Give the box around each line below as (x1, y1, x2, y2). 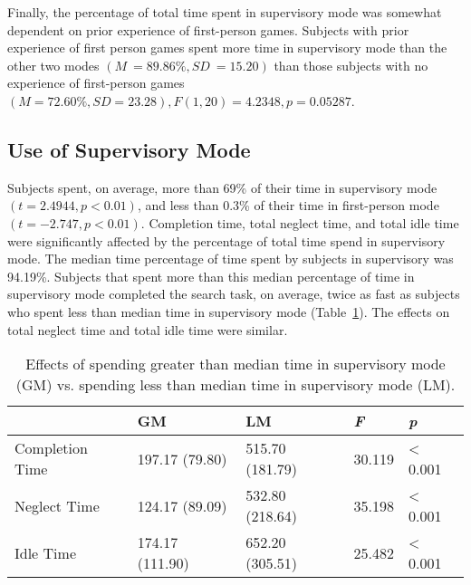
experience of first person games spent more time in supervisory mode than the (7, 38, 447, 57)
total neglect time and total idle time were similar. (7, 320, 288, 339)
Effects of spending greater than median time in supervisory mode (25, 353, 446, 375)
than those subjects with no (274, 55, 428, 74)
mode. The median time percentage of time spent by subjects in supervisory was (7, 249, 454, 268)
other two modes (7, 55, 100, 74)
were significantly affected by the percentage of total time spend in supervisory (7, 231, 446, 250)
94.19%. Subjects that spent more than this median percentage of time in (7, 266, 415, 285)
